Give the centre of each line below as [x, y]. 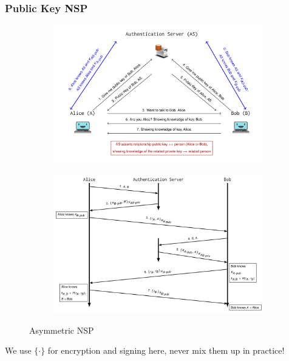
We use [18, 350]
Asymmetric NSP [62, 330]
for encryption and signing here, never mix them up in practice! [166, 350]
